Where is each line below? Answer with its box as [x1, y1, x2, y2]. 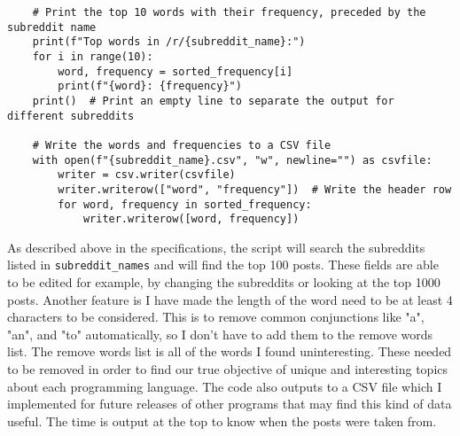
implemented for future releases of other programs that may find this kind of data [7, 394, 452, 413]
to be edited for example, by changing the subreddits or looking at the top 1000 [7, 273, 441, 292]
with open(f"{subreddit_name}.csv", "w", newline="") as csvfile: [32, 153, 433, 167]
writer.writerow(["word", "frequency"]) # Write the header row [58, 183, 452, 196]
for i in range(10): [32, 50, 153, 63]
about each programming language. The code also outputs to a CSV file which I [7, 377, 442, 395]
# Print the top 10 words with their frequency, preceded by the [32, 6, 426, 19]
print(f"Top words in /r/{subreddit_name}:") [32, 35, 306, 49]
